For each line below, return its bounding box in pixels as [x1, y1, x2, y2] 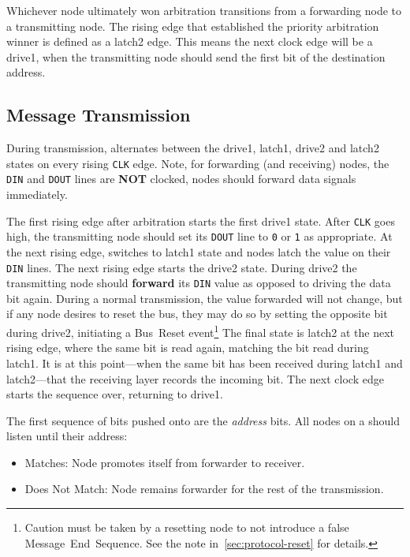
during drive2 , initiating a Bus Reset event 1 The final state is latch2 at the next [6, 322, 394, 340]
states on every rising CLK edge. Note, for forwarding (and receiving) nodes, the [6, 155, 389, 171]
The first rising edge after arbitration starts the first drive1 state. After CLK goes [6, 212, 395, 229]
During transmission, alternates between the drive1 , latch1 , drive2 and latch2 [6, 140, 379, 156]
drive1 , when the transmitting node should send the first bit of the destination [6, 48, 386, 65]
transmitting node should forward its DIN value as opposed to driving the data [6, 275, 391, 291]
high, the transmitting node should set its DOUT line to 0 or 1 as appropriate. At [6, 228, 393, 245]
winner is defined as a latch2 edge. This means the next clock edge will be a [6, 33, 373, 50]
